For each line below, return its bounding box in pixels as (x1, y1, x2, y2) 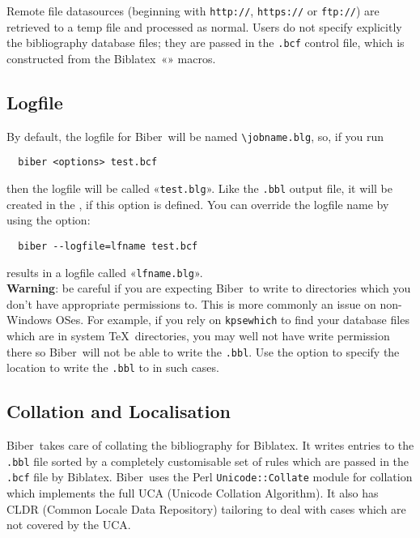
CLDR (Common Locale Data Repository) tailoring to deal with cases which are (6, 500, 406, 517)
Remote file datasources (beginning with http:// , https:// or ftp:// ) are (6, 2, 380, 19)
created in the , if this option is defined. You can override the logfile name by (6, 195, 389, 212)
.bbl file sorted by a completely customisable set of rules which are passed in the (6, 452, 409, 469)
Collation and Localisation (6, 399, 231, 424)
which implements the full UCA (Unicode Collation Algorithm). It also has (6, 485, 379, 502)
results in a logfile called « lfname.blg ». (6, 263, 203, 280)
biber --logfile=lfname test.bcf (18, 240, 198, 252)
